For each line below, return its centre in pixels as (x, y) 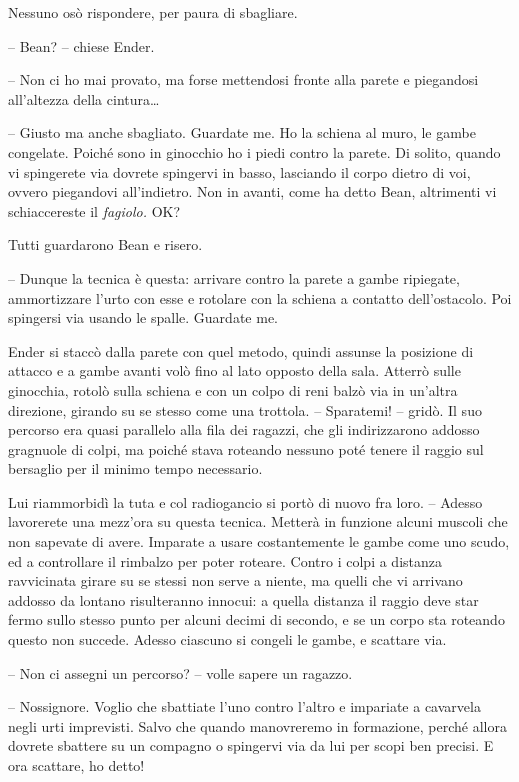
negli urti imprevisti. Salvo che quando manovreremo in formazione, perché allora (257, 725)
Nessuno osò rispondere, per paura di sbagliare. (153, 12)
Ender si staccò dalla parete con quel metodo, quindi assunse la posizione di (241, 350)
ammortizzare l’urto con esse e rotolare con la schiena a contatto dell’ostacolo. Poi (260, 297)
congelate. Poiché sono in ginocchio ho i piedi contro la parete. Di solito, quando (254, 151)
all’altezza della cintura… (84, 98)
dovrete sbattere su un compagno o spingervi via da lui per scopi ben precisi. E (251, 745)
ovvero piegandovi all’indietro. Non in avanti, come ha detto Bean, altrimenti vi (252, 191)
